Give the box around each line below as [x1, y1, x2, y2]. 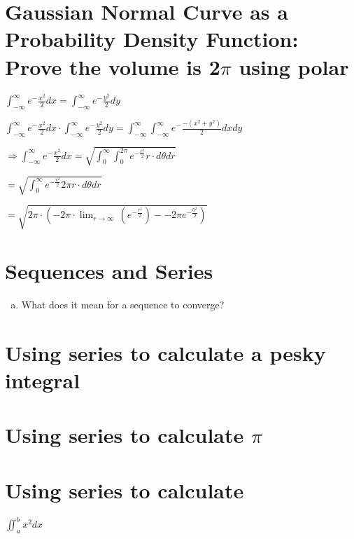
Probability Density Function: [5, 25, 299, 53]
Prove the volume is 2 [5, 52, 220, 81]
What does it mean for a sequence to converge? [21, 297, 225, 312]
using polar [239, 52, 349, 81]
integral [5, 366, 80, 394]
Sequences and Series [5, 257, 213, 285]
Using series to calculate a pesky [5, 338, 326, 367]
